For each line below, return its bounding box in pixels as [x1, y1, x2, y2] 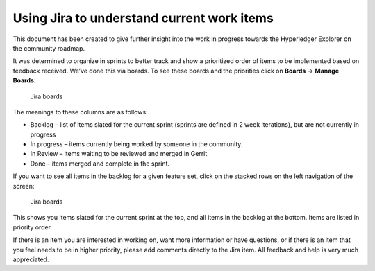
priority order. [12, 222, 52, 231]
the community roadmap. [12, 44, 85, 52]
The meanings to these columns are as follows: [12, 107, 149, 116]
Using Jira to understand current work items [12, 10, 274, 26]
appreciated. [12, 255, 49, 263]
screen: [12, 182, 35, 190]
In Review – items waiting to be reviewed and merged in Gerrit [30, 150, 208, 158]
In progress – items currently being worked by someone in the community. [30, 140, 243, 148]
